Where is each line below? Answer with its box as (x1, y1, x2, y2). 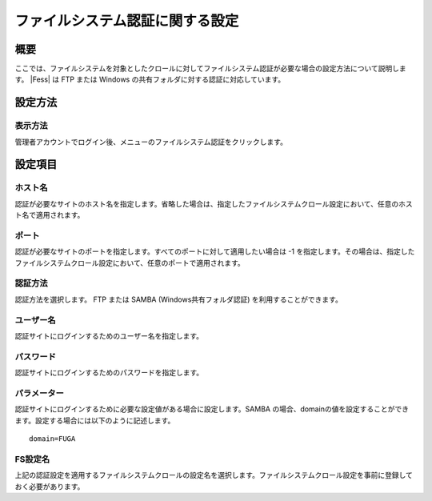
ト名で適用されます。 (14, 210, 85, 220)
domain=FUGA (29, 435, 76, 443)
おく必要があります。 (14, 481, 85, 491)
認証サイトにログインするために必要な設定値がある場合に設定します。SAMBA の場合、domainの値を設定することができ (14, 404, 410, 414)
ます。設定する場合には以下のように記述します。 (14, 415, 175, 425)
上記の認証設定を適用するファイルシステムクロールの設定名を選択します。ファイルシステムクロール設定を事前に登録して (14, 471, 414, 480)
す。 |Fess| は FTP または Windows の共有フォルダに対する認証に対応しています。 (14, 74, 286, 84)
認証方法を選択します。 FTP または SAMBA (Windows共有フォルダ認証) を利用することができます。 (14, 295, 343, 304)
